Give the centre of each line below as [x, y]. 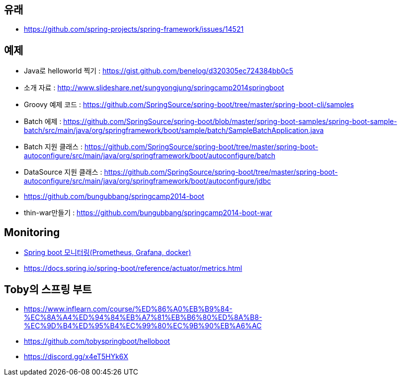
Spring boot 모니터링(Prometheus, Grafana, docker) [108, 253]
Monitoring [32, 232]
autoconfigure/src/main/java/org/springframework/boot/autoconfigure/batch [150, 156]
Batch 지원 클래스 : [53, 147]
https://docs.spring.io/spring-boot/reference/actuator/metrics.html [133, 268]
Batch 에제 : [43, 122]
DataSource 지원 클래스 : [63, 172]
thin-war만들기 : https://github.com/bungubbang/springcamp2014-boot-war [148, 213]
